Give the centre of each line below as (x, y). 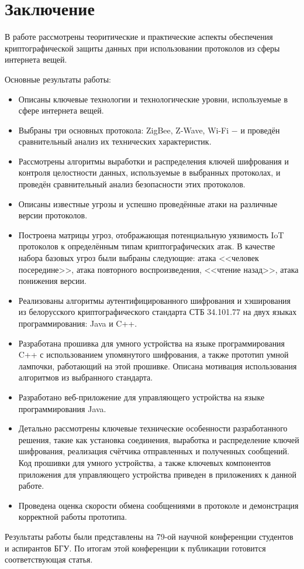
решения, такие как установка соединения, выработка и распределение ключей (159, 439)
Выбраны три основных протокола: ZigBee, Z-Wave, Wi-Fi (124, 130)
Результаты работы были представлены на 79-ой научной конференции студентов (149, 536)
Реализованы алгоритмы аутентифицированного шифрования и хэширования (155, 300)
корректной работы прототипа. (73, 517)
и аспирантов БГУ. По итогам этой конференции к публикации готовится (135, 548)
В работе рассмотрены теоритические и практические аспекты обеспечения (139, 37)
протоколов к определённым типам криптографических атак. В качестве (147, 246)
